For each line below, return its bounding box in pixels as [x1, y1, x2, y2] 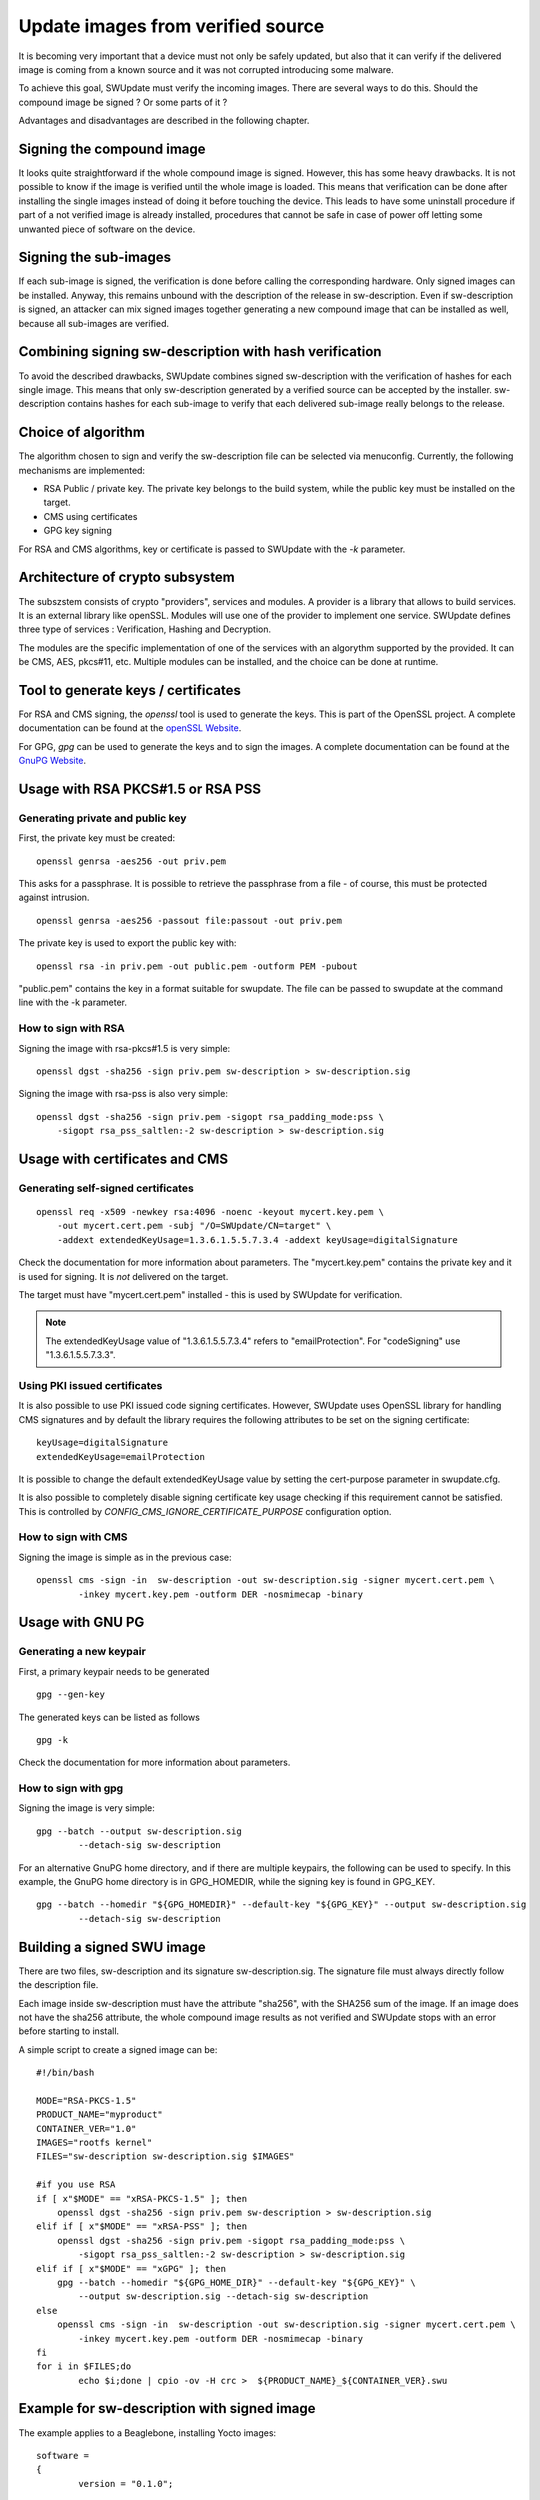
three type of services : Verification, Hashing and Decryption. [18, 623, 272, 635]
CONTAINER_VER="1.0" [36, 2123, 137, 2134]
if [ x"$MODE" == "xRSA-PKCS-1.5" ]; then [36, 2193, 248, 2204]
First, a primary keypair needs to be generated [18, 1665, 210, 1677]
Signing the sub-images [18, 249, 172, 266]
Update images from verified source [18, 15, 325, 37]
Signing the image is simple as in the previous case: [18, 1551, 232, 1563]
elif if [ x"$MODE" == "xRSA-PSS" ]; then [36, 2221, 248, 2232]
